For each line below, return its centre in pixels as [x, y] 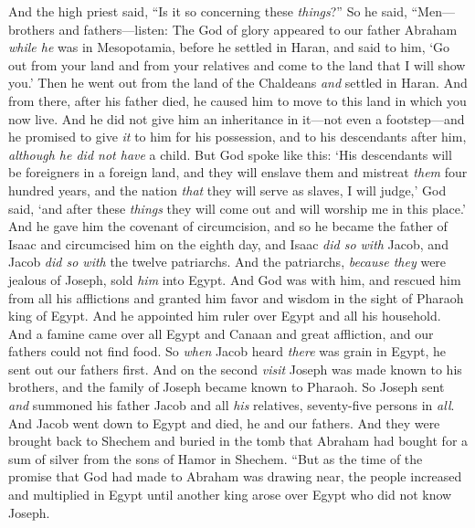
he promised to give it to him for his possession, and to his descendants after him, [237, 137]
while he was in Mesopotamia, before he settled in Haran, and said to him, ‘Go [229, 47]
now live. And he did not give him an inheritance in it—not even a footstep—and [237, 118]
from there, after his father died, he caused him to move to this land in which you [237, 100]
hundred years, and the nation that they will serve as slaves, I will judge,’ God [227, 190]
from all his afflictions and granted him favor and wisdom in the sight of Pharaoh [236, 297]
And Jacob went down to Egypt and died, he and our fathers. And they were [224, 422]
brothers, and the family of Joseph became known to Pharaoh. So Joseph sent [227, 387]
